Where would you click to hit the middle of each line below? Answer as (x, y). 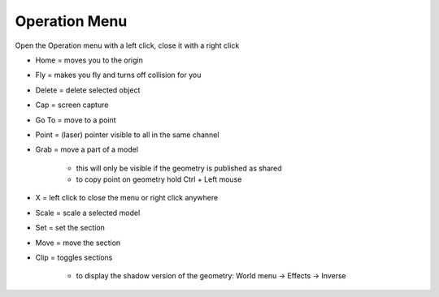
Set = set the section (70, 228)
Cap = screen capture (72, 105)
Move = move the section (78, 243)
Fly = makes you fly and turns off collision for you (118, 75)
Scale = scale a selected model (88, 213)
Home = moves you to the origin (89, 60)
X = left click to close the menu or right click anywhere (127, 198)
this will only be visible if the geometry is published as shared (179, 168)
